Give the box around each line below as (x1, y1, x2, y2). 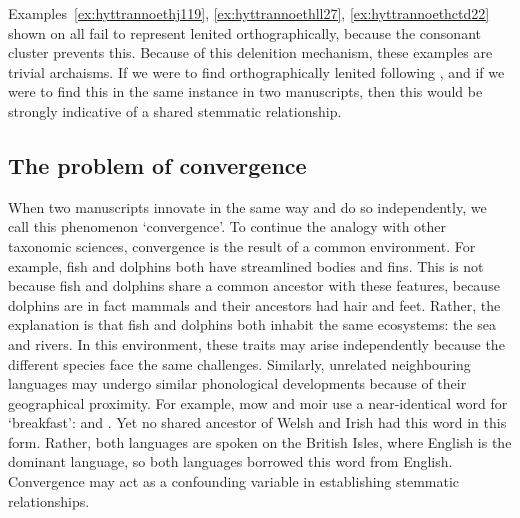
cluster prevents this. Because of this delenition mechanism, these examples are (8, 42, 493, 63)
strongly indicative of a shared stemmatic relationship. (8, 100, 342, 121)
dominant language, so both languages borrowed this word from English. (8, 451, 453, 472)
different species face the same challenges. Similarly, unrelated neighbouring (8, 353, 471, 374)
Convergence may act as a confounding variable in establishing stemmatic (8, 471, 460, 492)
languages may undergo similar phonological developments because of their (8, 373, 467, 394)
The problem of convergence (8, 149, 307, 180)
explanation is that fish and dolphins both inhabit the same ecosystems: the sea (8, 314, 496, 335)
